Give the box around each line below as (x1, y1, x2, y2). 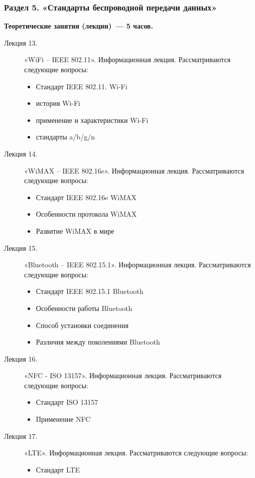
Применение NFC (36, 414, 91, 424)
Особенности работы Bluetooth (36, 302, 133, 313)
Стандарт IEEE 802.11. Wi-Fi (36, 81, 127, 91)
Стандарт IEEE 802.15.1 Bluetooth (36, 286, 144, 296)
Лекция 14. (4, 148, 38, 158)
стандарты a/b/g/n (36, 131, 95, 142)
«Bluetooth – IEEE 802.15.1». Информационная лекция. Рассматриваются (24, 259, 251, 270)
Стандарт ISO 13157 (36, 397, 98, 407)
